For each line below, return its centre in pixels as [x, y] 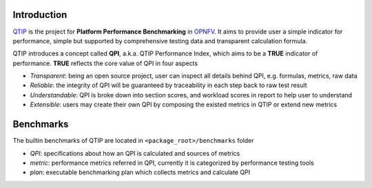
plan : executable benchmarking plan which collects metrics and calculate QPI [140, 172]
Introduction [40, 15]
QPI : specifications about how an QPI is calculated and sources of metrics [135, 153]
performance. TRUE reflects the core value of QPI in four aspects [105, 63]
